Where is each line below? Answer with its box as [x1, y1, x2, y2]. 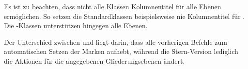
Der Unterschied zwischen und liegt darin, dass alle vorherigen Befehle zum [4, 36, 227, 47]
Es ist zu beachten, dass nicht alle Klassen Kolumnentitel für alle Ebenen [4, 1, 221, 11]
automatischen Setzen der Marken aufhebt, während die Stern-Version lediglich [4, 46, 238, 56]
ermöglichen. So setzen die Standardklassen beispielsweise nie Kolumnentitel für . [4, 11, 245, 21]
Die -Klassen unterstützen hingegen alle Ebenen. [4, 20, 148, 31]
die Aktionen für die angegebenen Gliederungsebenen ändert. [4, 55, 185, 66]
